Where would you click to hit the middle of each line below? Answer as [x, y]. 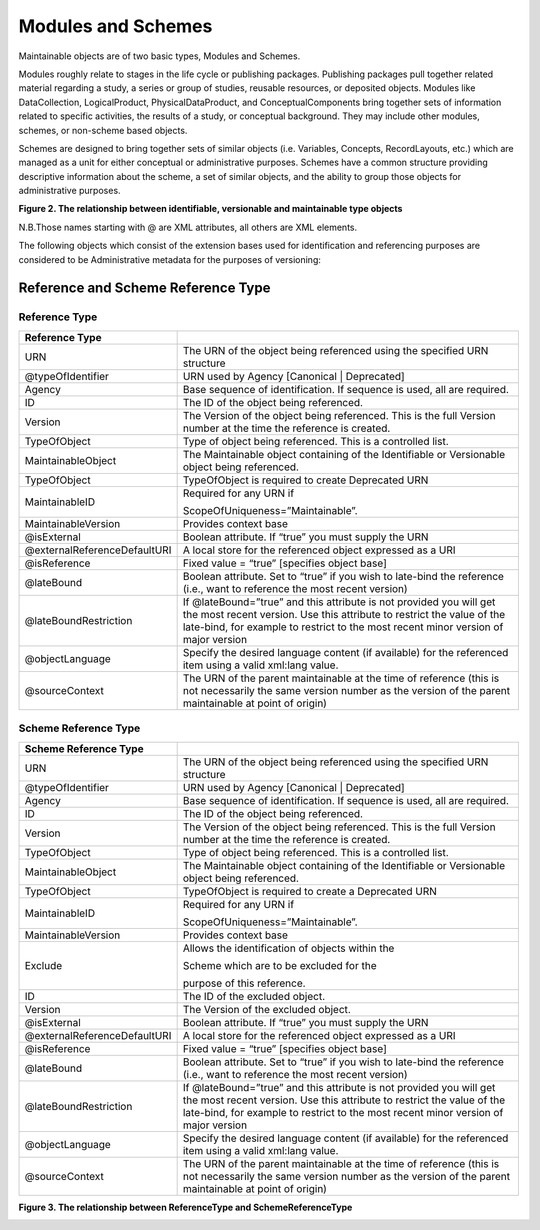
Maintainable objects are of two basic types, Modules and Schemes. [159, 56]
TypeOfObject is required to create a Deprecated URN [309, 891]
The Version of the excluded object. [267, 1009]
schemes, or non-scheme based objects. [103, 130]
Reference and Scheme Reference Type [144, 288]
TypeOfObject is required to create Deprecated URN [305, 480]
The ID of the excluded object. [254, 996]
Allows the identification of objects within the [288, 948]
